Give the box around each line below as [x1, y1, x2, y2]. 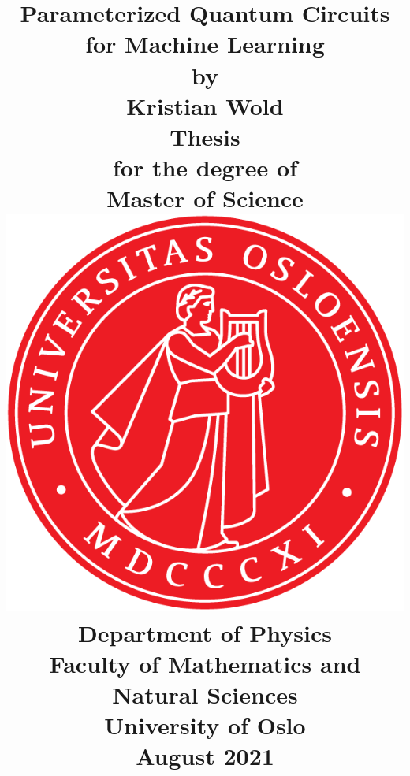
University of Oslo [104, 709, 306, 741]
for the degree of [113, 151, 297, 184]
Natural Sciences [112, 678, 298, 711]
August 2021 [136, 740, 274, 772]
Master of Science [106, 182, 304, 214]
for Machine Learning [85, 28, 325, 60]
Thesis [170, 120, 240, 152]
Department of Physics [78, 616, 332, 648]
